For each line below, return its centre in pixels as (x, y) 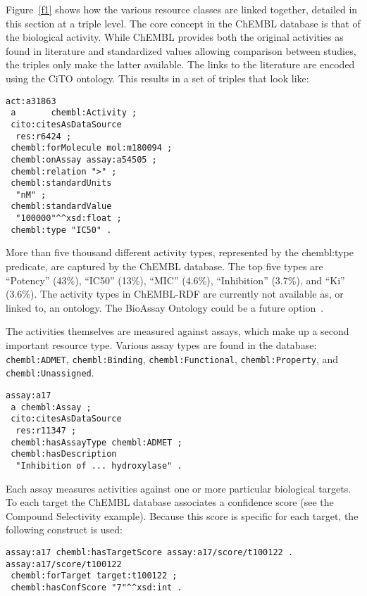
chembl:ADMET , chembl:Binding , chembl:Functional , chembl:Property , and (172, 359)
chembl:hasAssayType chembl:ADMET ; (97, 442)
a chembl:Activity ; (74, 113)
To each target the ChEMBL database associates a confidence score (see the (170, 502)
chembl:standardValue (61, 207)
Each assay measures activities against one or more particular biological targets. (179, 488)
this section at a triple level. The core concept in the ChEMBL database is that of (183, 23)
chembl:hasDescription (64, 454)
